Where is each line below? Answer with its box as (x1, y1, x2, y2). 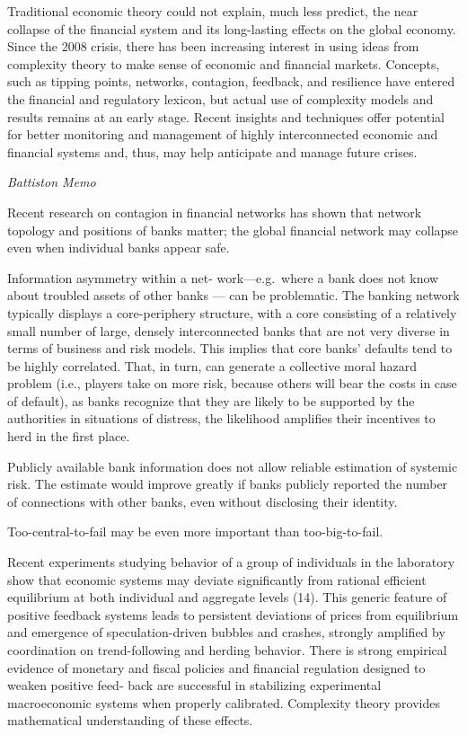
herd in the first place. (7, 427, 130, 446)
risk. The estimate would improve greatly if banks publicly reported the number (7, 474, 448, 493)
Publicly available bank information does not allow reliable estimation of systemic (7, 456, 458, 475)
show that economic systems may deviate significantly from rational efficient (7, 570, 427, 589)
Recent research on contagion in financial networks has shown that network (7, 202, 422, 221)
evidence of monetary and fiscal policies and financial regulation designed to (7, 658, 426, 677)
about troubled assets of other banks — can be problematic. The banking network (7, 286, 460, 305)
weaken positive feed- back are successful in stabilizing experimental (7, 676, 382, 695)
